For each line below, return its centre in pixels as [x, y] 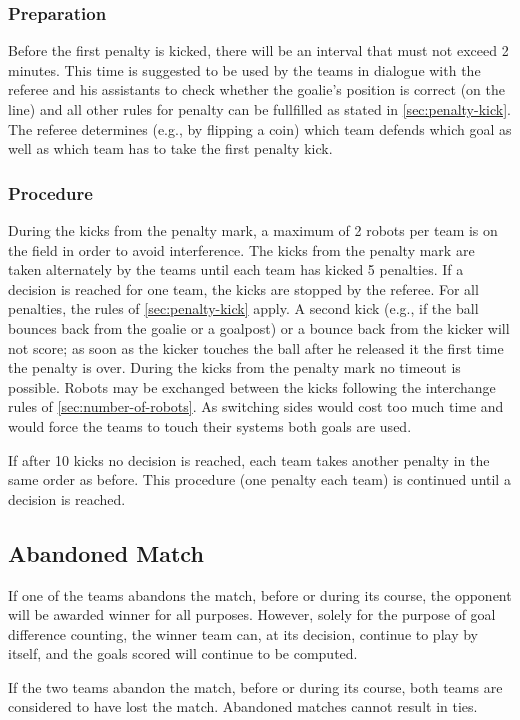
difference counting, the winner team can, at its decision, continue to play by [243, 633]
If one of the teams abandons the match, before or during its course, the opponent [260, 594]
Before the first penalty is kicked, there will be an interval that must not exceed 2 [258, 50]
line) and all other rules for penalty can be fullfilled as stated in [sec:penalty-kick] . [259, 109]
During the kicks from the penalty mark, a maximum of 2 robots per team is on [253, 230]
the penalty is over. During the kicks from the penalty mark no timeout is [234, 367]
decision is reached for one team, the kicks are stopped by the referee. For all [243, 288]
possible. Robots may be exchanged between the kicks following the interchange [252, 386]
